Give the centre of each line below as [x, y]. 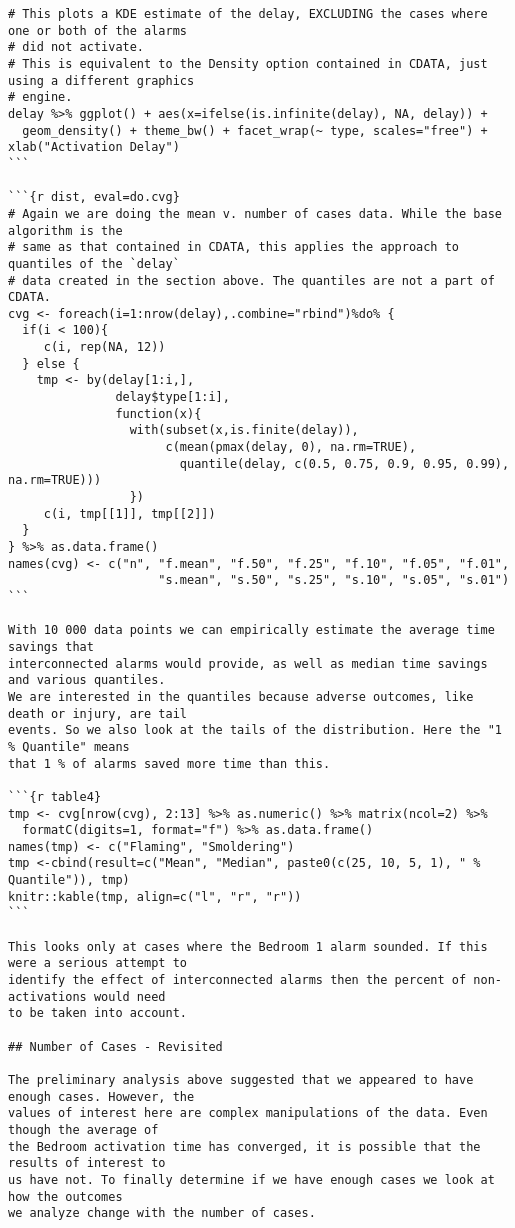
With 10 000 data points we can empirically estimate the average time [251, 630]
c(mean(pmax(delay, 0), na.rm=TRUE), [291, 447]
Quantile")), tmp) [69, 880]
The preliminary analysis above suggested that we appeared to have [241, 1080]
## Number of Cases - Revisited [115, 1046]
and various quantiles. [87, 680]
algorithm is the [65, 230]
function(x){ [158, 413]
